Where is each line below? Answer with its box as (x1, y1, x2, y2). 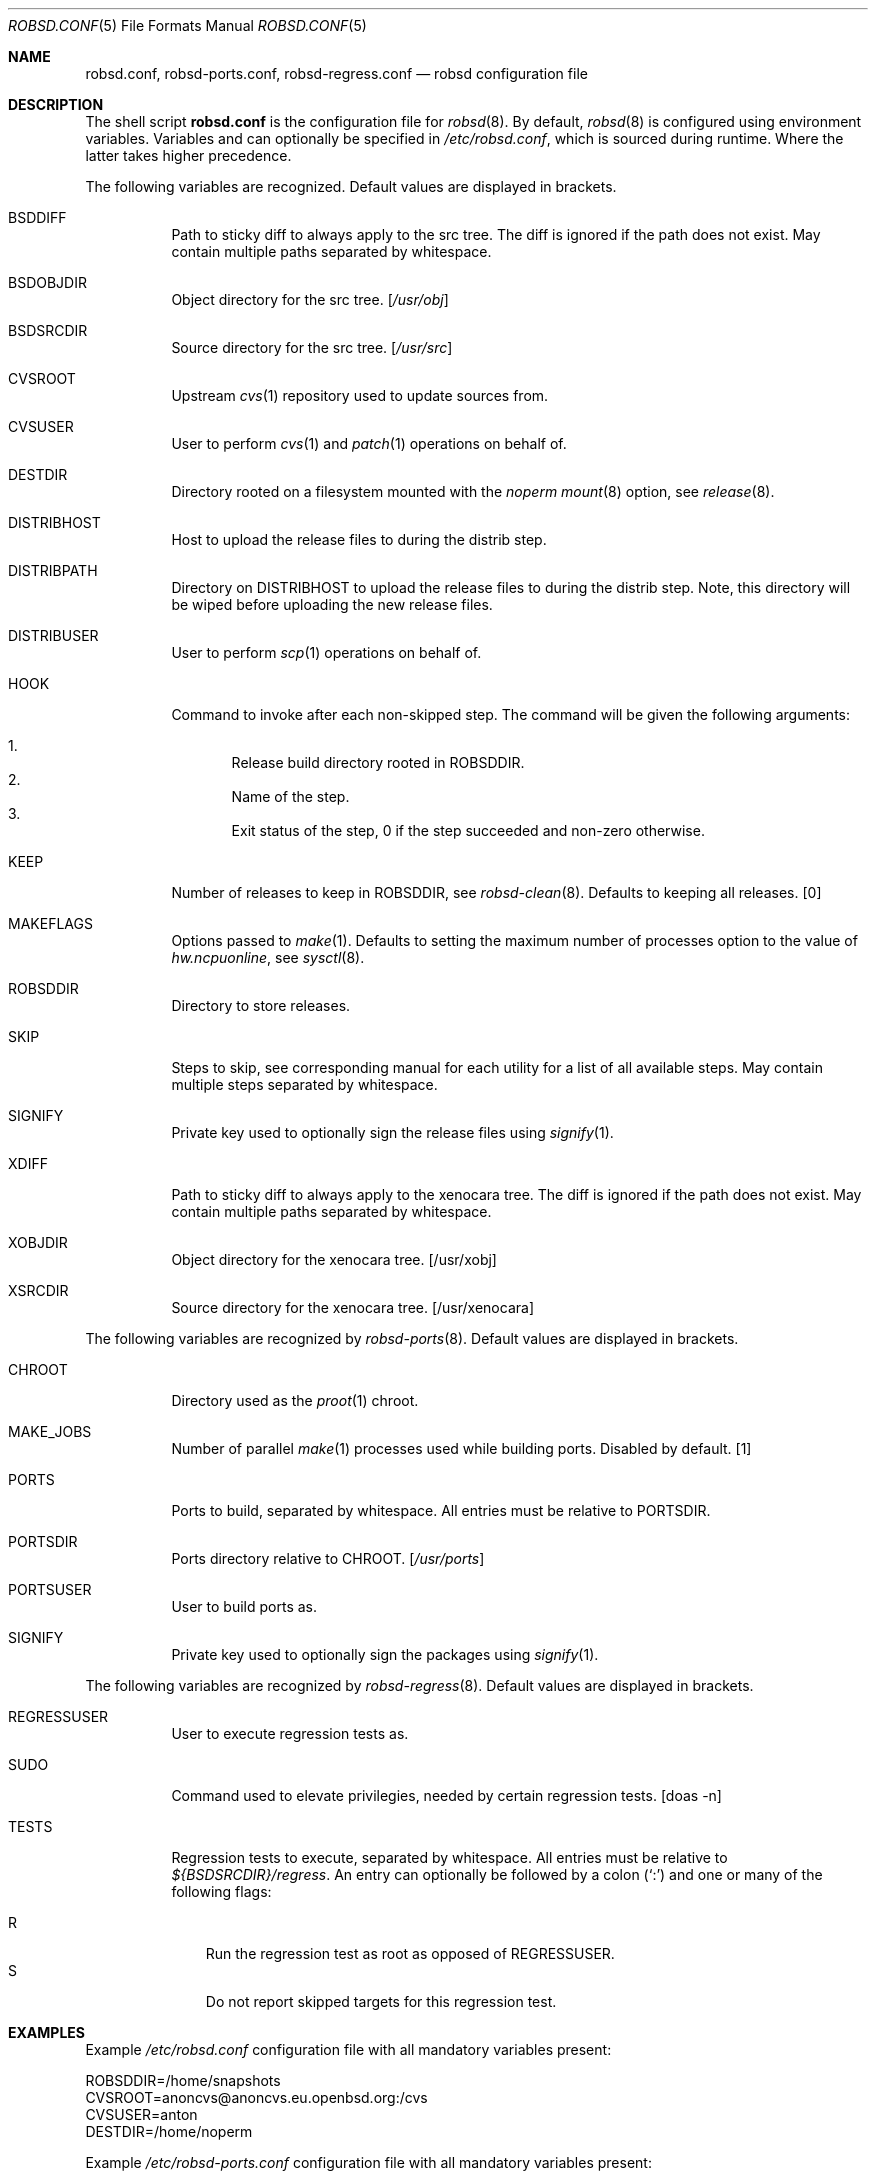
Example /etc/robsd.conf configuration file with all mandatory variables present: (85, 2041, 612, 2058)
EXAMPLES (8, 2024, 85, 2041)
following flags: (171, 1883, 272, 1900)
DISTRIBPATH (8, 562, 98, 579)
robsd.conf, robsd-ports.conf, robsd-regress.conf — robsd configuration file (85, 65, 588, 82)
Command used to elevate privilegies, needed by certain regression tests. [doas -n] (171, 1787, 722, 1804)
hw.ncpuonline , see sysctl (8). (171, 949, 365, 966)
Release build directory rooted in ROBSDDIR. (231, 754, 525, 771)
